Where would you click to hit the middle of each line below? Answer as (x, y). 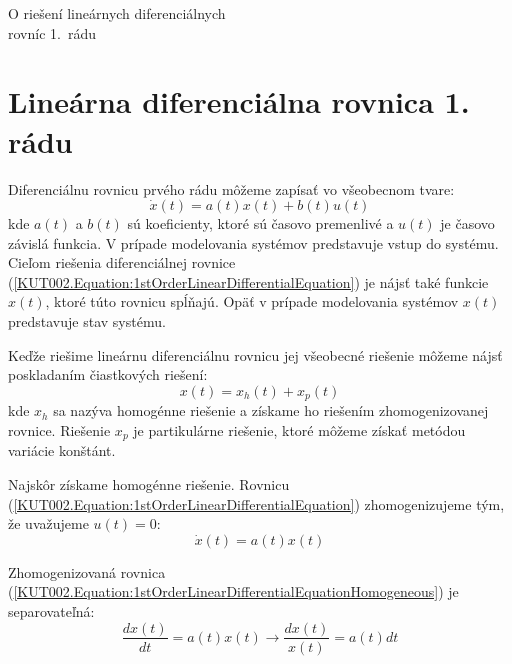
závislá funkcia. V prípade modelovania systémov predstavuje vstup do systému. (253, 242)
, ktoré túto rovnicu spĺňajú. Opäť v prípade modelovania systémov (252, 301)
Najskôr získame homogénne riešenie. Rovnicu (149, 483)
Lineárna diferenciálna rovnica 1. (239, 101)
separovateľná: (51, 610)
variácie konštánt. (62, 450)
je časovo (467, 223)
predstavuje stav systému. (87, 321)
